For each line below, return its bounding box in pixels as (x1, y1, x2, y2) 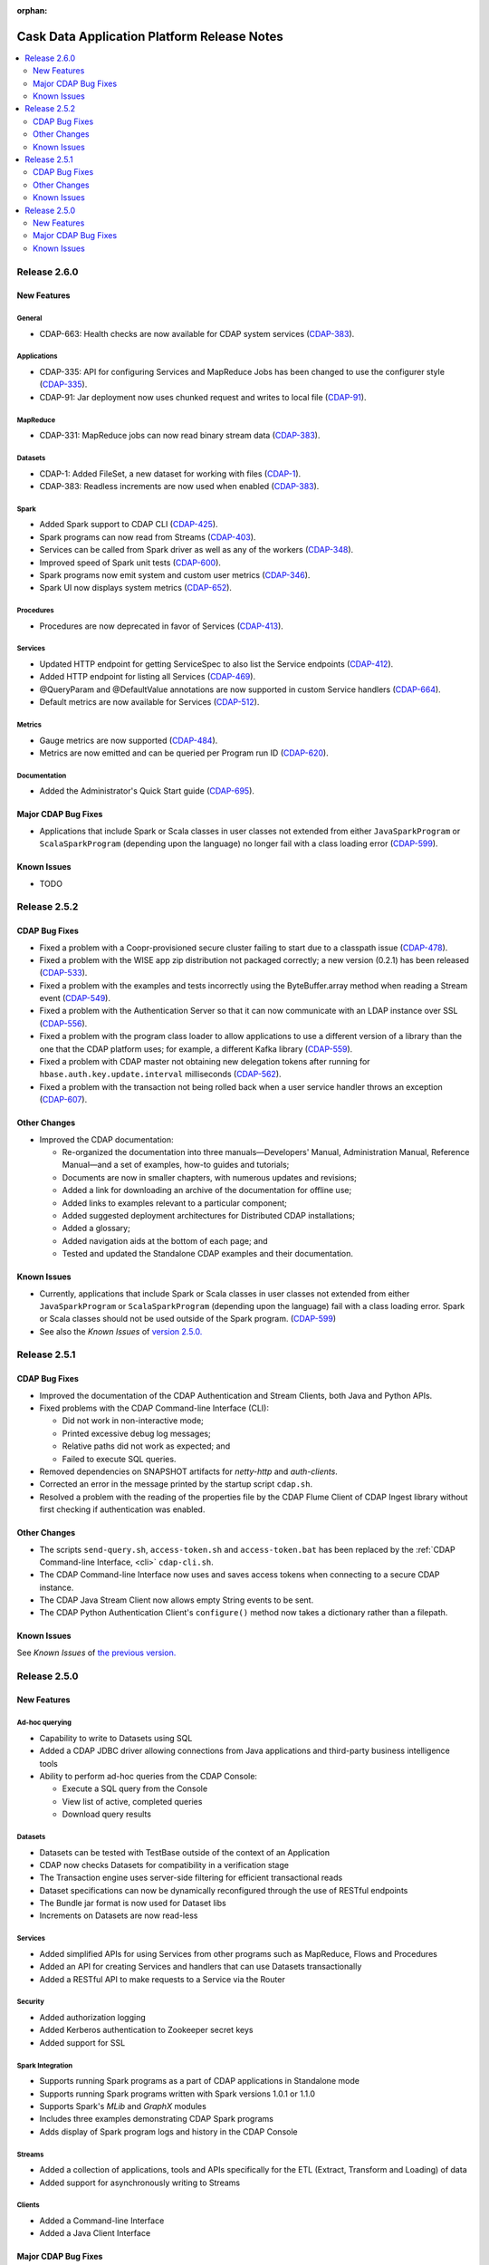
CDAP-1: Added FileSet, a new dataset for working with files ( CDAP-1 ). (39, 467, 302, 479)
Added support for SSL (39, 2037, 126, 2048)
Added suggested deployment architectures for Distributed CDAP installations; (62, 1210, 355, 1220)
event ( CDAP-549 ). (39, 993, 110, 1004)
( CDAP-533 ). (39, 968, 88, 978)
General (16, 313, 43, 323)
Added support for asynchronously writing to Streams (39, 2177, 240, 2188)
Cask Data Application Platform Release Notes (16, 28, 284, 44)
